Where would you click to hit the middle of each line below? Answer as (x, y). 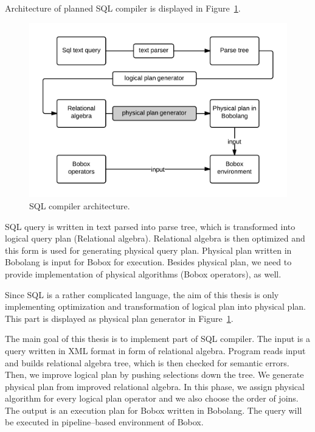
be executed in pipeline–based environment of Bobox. (104, 422)
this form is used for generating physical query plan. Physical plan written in (148, 250)
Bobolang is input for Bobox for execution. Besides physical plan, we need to (148, 262)
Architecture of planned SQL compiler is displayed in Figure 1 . (123, 8)
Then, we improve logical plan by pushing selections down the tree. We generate (154, 375)
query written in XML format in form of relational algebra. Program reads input (155, 350)
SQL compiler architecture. (80, 205)
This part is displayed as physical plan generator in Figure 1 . (119, 318)
